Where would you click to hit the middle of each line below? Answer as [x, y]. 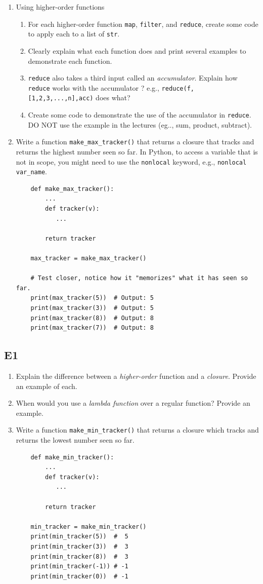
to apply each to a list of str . [74, 34]
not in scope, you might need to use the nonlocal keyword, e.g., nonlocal [131, 161]
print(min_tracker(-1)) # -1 [79, 567]
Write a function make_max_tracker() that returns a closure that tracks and [135, 142]
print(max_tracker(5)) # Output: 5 [92, 298]
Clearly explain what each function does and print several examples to [137, 50]
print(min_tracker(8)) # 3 [79, 556]
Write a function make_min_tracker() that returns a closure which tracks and [137, 430]
